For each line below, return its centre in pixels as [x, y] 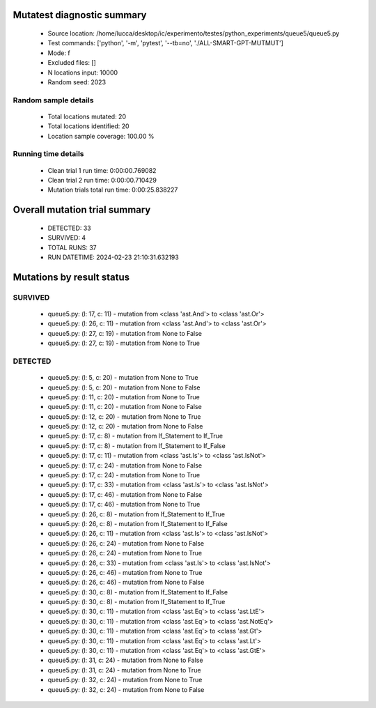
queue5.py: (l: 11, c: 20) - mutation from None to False [125, 407]
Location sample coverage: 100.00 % [101, 136]
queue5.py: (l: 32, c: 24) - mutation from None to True [125, 680]
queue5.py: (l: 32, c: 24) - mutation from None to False [126, 689]
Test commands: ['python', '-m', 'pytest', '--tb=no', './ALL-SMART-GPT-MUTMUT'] [165, 43]
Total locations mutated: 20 [87, 116]
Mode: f [59, 53]
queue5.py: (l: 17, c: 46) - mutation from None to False [125, 494]
